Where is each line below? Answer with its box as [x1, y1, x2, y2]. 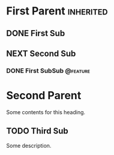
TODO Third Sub [6, 126, 68, 136]
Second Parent [6, 89, 82, 103]
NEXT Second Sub [6, 48, 76, 58]
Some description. [6, 142, 52, 149]
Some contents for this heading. [6, 108, 86, 115]
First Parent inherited [6, 4, 108, 18]
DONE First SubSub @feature [6, 66, 91, 74]
